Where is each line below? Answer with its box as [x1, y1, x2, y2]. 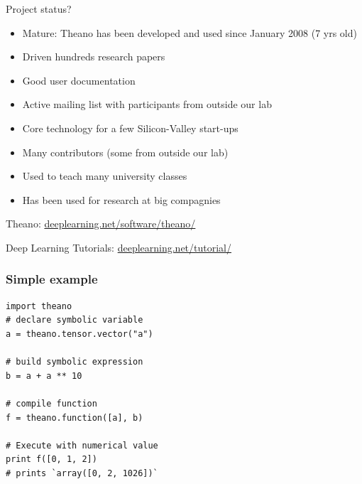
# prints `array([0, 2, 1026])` [6, 468, 158, 478]
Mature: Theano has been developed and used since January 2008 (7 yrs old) [22, 25, 357, 40]
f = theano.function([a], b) [6, 412, 143, 423]
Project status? [6, 1, 72, 16]
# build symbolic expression [6, 357, 143, 367]
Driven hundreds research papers [22, 49, 165, 64]
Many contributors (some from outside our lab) [22, 144, 229, 159]
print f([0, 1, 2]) [6, 454, 97, 465]
